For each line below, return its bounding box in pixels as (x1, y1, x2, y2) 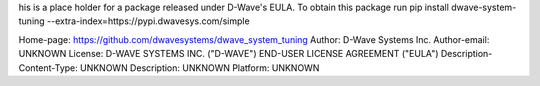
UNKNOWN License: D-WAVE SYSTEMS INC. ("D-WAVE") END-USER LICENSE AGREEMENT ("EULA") (18, 48, 439, 60)
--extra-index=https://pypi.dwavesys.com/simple (46, 15, 250, 27)
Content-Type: (18, 61, 79, 74)
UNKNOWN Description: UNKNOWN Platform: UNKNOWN (80, 61, 320, 74)
